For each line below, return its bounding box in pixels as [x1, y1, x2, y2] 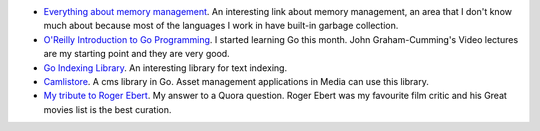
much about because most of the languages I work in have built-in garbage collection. [43, 20, 399, 32]
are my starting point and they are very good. [43, 48, 230, 60]
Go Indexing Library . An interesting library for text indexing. [43, 61, 288, 74]
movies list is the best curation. [43, 103, 172, 115]
